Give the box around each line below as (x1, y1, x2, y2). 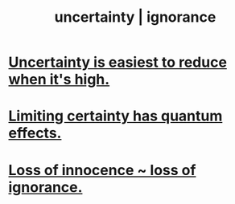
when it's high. (8, 71, 110, 88)
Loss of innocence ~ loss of (8, 161, 196, 179)
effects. (8, 124, 62, 142)
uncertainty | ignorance (54, 8, 216, 27)
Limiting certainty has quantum (8, 107, 223, 125)
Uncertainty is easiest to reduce (8, 53, 228, 71)
